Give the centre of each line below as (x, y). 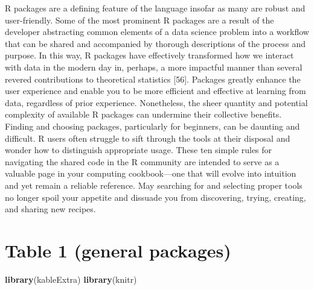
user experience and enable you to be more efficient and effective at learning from (155, 91)
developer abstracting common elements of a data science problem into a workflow (157, 32)
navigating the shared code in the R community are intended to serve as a (142, 161)
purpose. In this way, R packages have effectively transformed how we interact (149, 55)
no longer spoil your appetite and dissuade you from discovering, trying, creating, (155, 197)
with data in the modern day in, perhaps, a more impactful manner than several (154, 67)
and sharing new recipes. (50, 209)
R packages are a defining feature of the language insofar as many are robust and (155, 8)
